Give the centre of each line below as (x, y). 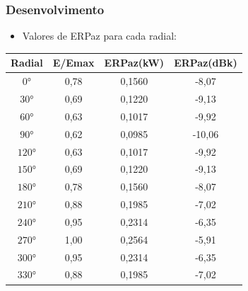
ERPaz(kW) (134, 63)
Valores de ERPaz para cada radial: (99, 36)
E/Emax (73, 63)
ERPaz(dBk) (206, 63)
